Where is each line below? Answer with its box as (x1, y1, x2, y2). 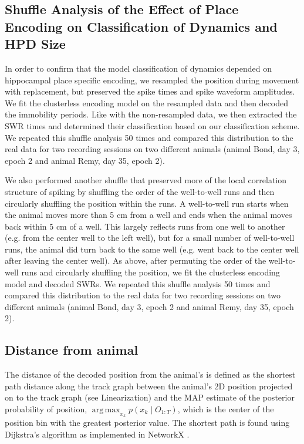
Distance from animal (5, 341, 139, 359)
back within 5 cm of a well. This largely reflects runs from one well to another (5, 220, 285, 232)
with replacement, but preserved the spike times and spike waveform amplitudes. (5, 85, 295, 97)
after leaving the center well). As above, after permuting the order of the (5, 254, 266, 267)
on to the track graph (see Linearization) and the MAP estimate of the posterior (5, 391, 295, 403)
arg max (92, 406, 120, 415)
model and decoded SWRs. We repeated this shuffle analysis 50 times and (5, 277, 271, 290)
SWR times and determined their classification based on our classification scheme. (5, 119, 300, 132)
